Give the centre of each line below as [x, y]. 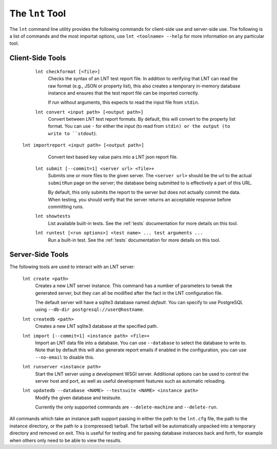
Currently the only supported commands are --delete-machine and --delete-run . [126, 407]
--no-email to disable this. [65, 357]
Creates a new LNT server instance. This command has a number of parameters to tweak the [134, 286]
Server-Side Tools [39, 255]
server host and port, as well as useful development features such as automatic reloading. [130, 381]
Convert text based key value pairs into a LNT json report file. [113, 157]
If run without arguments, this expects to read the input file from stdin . [124, 102]
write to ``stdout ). [73, 133]
